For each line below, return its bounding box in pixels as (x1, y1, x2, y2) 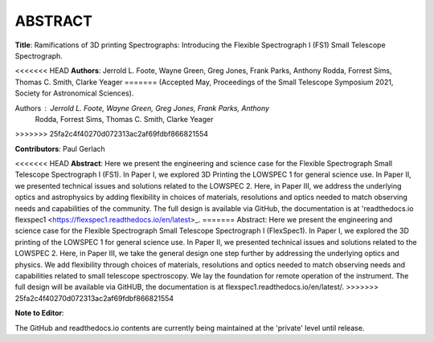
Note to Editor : (14, 308, 64, 318)
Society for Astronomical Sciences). (14, 88, 134, 98)
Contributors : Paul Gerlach (14, 144, 106, 153)
